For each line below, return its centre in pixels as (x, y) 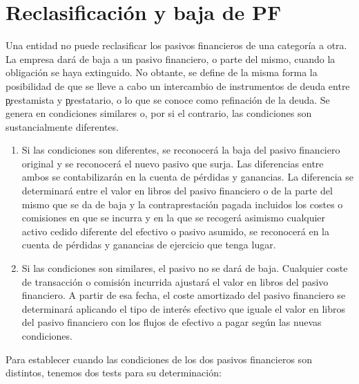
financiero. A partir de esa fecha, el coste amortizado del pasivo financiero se (184, 295)
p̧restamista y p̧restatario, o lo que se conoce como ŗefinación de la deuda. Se (168, 99)
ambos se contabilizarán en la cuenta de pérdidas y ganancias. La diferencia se (187, 177)
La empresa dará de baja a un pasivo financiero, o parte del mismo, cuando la (171, 58)
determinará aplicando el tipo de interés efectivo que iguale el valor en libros (183, 308)
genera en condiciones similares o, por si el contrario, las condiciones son (159, 113)
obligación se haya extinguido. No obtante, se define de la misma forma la (162, 72)
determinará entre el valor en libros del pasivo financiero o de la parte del (177, 191)
